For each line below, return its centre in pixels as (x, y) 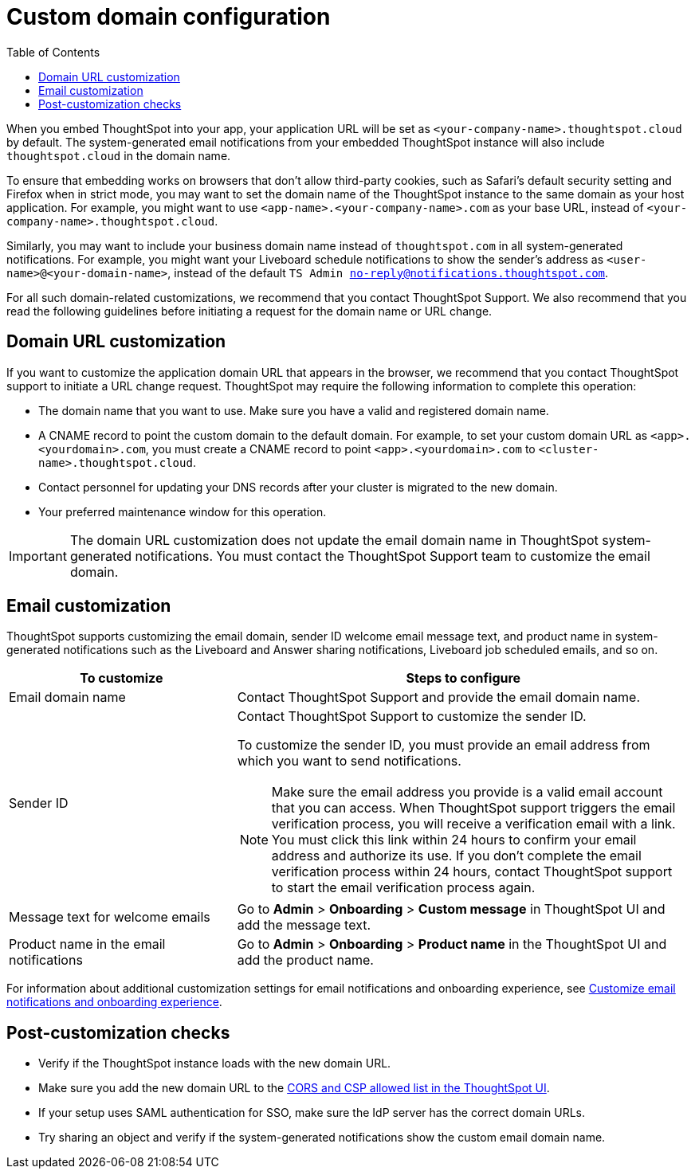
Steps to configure (463, 678)
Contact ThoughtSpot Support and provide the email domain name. (438, 697)
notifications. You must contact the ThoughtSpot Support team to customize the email (393, 556)
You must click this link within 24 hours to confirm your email (454, 840)
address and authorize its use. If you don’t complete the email (456, 856)
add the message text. (304, 925)
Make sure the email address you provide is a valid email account (467, 792)
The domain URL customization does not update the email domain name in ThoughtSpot (334, 540)
